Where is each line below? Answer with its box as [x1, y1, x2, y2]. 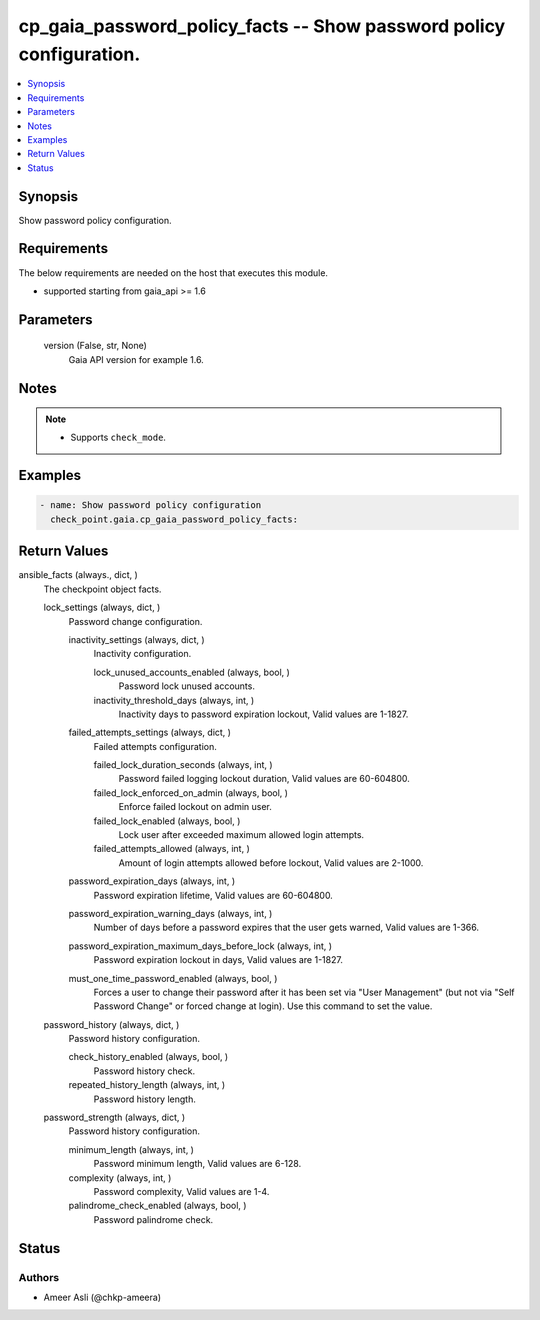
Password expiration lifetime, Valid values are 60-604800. [93, 889, 334, 901]
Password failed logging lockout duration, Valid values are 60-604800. [118, 773, 410, 785]
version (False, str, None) [43, 340, 147, 352]
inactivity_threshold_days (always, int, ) [93, 694, 255, 706]
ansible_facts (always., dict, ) [18, 569, 139, 581]
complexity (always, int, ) [68, 1171, 172, 1184]
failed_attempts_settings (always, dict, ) [68, 726, 232, 739]
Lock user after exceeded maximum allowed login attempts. [118, 829, 365, 841]
